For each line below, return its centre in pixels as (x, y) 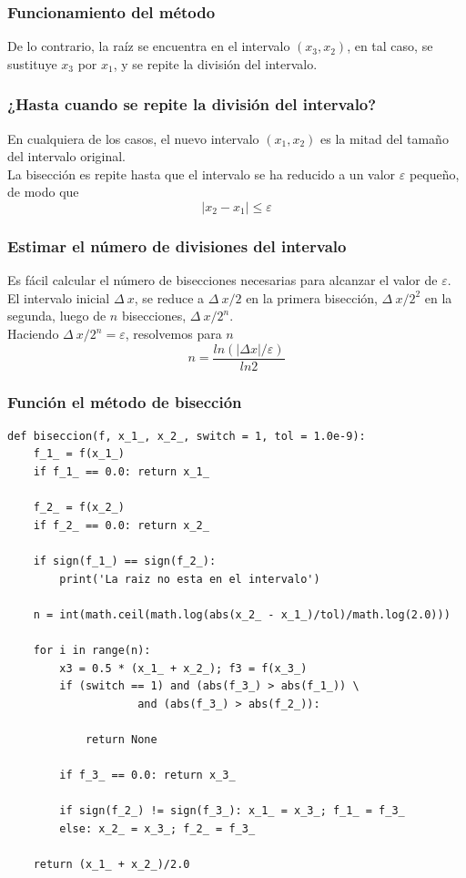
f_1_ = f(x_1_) (79, 454)
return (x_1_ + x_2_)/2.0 (111, 865)
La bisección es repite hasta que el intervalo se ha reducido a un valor (202, 174)
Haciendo (33, 333)
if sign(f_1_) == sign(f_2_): (125, 562)
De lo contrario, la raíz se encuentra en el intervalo (149, 46)
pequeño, (434, 174)
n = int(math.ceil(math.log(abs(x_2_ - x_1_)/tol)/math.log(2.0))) (242, 614)
